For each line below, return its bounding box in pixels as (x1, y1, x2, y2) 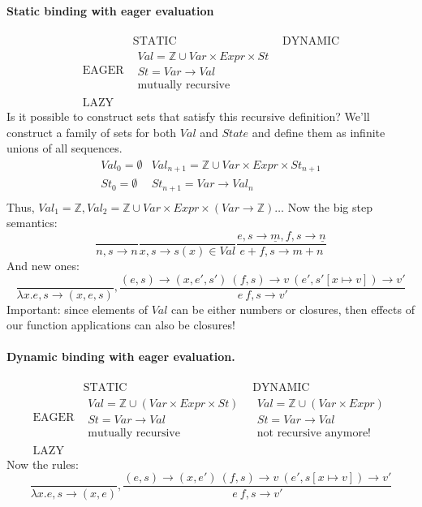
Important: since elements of (6, 300, 149, 317)
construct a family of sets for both (6, 123, 177, 140)
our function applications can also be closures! (6, 316, 235, 333)
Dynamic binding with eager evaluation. (6, 348, 235, 365)
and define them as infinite (252, 123, 385, 140)
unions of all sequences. (6, 140, 123, 157)
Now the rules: (6, 455, 79, 472)
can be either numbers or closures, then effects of (171, 300, 415, 317)
